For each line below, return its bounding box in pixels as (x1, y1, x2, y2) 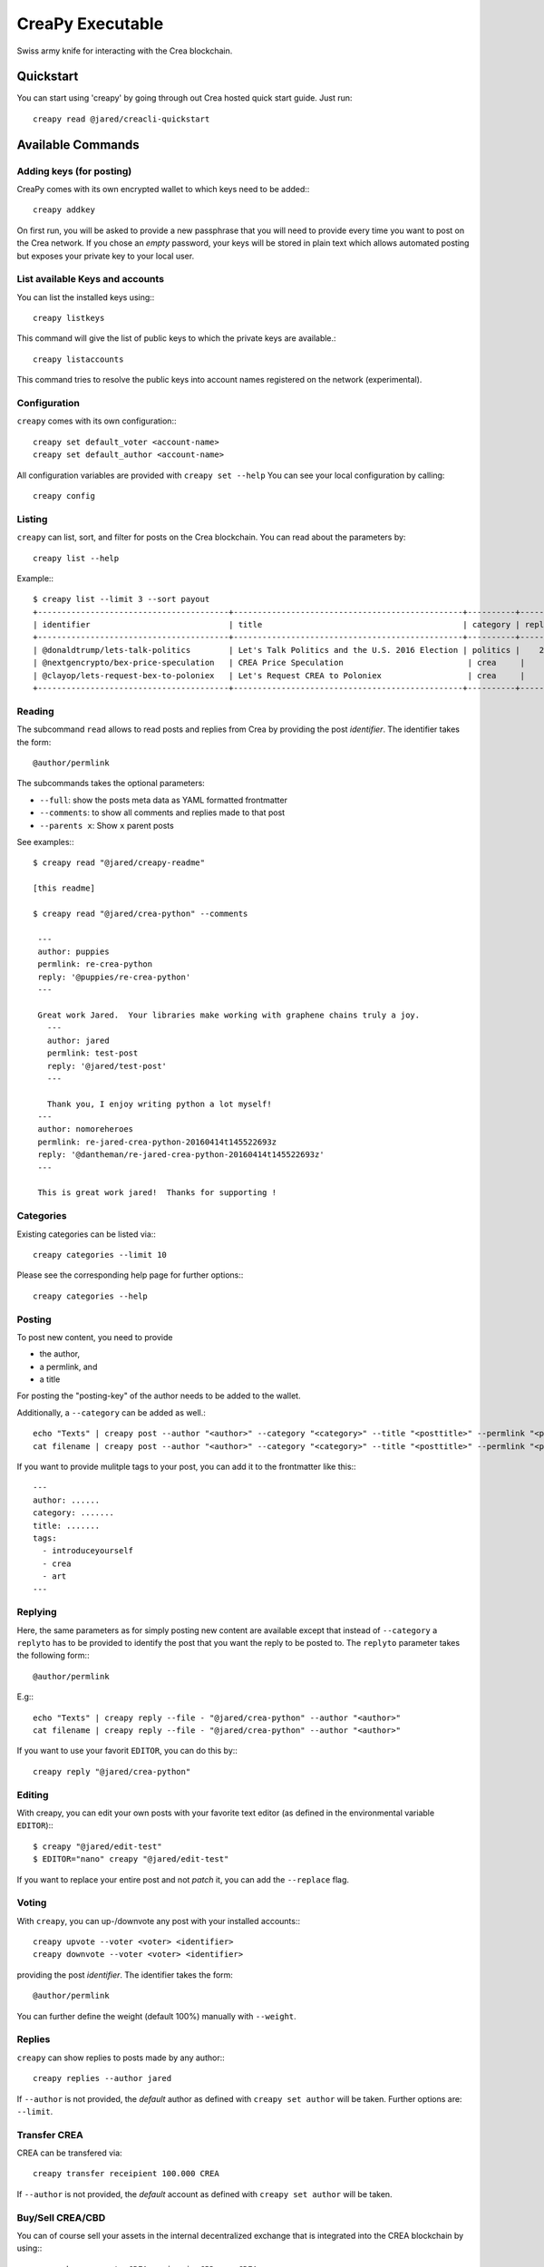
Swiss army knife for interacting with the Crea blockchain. (16, 45, 233, 56)
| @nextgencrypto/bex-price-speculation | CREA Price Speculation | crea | (33, 657, 526, 668)
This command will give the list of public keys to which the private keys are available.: (16, 333, 336, 344)
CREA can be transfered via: (16, 2147, 122, 2158)
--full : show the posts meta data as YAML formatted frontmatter (39, 794, 287, 805)
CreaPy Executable (16, 14, 164, 34)
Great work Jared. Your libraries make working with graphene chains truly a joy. (37, 1009, 421, 1020)
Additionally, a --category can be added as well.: (16, 1406, 206, 1418)
